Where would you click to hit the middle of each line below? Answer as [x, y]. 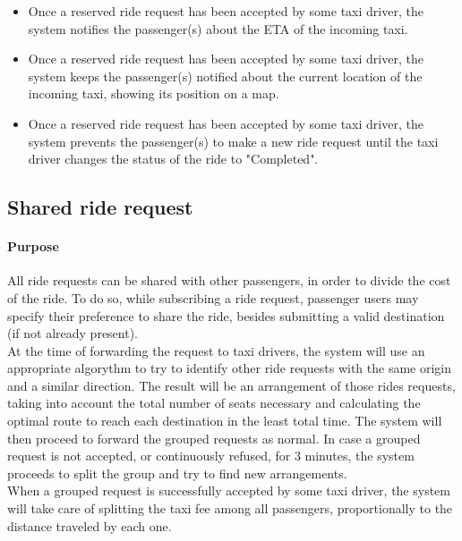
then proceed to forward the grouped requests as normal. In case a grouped [214, 438]
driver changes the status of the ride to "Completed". [173, 159]
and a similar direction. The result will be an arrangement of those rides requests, [231, 385]
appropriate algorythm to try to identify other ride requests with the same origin [230, 368]
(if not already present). [73, 333]
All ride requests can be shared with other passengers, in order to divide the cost [229, 280]
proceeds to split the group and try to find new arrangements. [177, 473]
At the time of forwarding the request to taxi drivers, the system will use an [216, 350]
